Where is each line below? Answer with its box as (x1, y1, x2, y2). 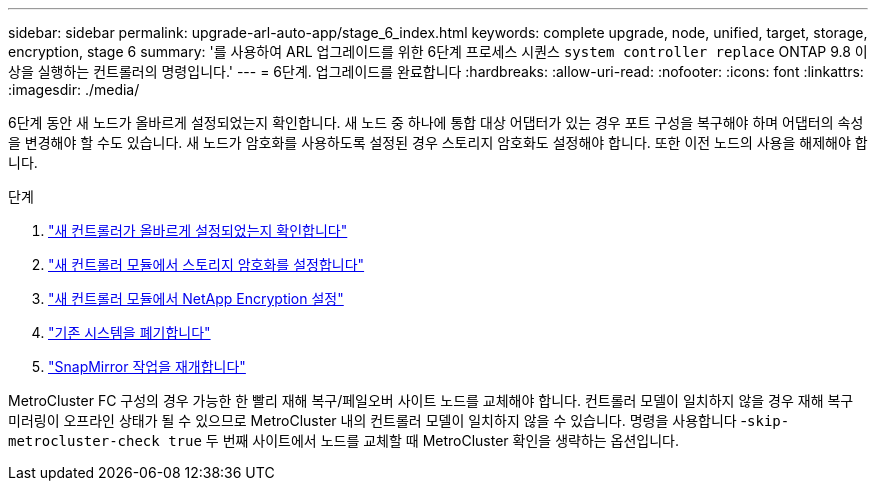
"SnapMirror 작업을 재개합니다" (48, 358, 246, 375)
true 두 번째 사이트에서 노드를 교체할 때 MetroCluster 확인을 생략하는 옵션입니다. (168, 432, 680, 449)
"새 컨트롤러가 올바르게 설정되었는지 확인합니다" (48, 222, 348, 239)
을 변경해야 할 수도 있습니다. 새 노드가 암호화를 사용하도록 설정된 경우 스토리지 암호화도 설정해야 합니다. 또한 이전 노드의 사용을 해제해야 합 (8, 134, 868, 151)
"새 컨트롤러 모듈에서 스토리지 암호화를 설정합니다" (48, 256, 365, 273)
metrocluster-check (8, 433, 160, 449)
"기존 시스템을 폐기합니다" (48, 324, 211, 341)
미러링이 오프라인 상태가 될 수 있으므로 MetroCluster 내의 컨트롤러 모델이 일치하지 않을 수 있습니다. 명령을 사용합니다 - (8, 412, 748, 429)
